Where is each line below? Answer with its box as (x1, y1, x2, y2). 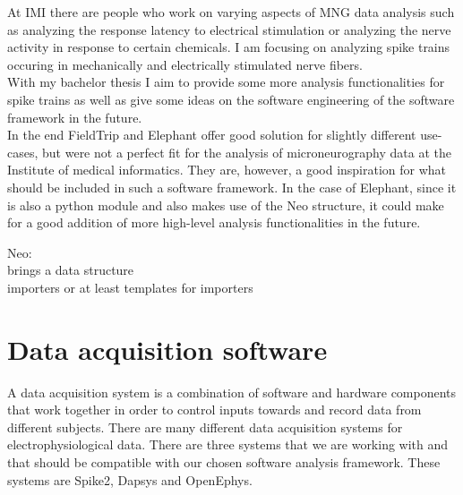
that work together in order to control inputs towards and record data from (7, 400, 422, 419)
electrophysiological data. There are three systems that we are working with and (7, 435, 449, 454)
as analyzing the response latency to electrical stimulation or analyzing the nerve (7, 20, 451, 38)
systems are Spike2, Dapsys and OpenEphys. (7, 470, 253, 489)
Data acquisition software (7, 330, 328, 367)
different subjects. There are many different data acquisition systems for (7, 417, 403, 436)
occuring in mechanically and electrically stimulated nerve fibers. (7, 55, 363, 73)
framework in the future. (7, 107, 142, 126)
